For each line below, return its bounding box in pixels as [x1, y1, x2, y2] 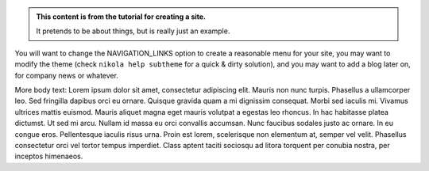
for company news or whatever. [14, 70, 119, 80]
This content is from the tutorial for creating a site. [36, 12, 207, 21]
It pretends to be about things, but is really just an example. [36, 26, 230, 36]
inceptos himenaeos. [14, 151, 83, 161]
